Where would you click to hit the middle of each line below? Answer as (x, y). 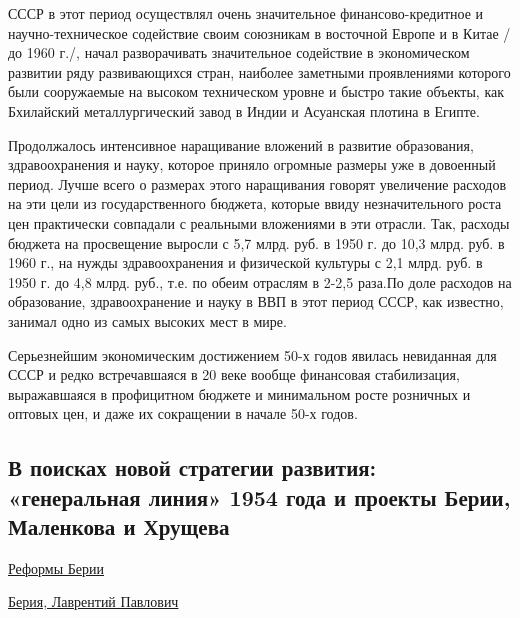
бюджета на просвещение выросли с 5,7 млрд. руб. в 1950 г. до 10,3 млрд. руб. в (256, 242)
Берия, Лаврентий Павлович (93, 601)
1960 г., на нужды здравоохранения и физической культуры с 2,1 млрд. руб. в (245, 262)
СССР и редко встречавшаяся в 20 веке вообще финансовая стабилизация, (234, 374)
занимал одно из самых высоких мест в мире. (147, 320)
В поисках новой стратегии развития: (192, 467)
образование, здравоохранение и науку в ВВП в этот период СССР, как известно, (256, 301)
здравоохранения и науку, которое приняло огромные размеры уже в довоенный (252, 164)
